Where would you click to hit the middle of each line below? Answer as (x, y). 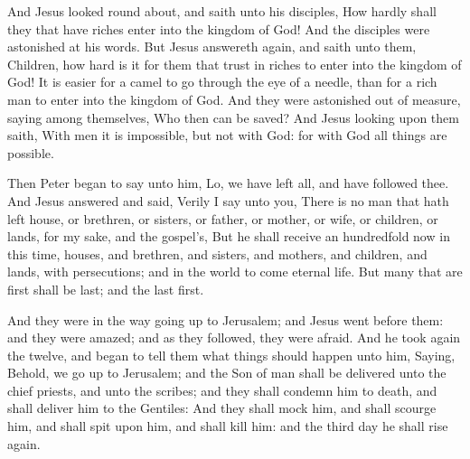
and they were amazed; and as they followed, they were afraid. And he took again (234, 337)
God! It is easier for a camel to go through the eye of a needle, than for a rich (222, 82)
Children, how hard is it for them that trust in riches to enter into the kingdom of (235, 64)
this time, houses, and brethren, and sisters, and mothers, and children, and (217, 253)
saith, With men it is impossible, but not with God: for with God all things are (227, 135)
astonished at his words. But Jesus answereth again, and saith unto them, (212, 47)
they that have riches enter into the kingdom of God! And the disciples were (219, 28)
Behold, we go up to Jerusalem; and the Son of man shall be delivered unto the (227, 373)
